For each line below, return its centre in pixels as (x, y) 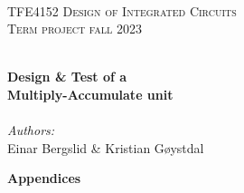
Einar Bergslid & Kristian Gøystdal (106, 147)
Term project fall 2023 (75, 29)
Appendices (44, 178)
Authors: (31, 130)
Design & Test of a (67, 77)
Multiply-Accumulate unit (90, 94)
